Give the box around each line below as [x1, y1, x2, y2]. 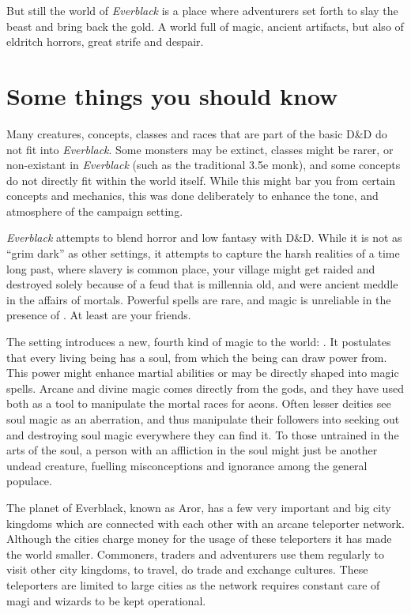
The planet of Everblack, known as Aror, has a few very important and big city [6, 499, 391, 515]
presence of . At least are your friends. [6, 307, 191, 323]
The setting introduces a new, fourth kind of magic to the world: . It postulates [6, 333, 391, 350]
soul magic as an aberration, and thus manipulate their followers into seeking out [6, 411, 400, 427]
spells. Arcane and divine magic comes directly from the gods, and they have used [6, 379, 404, 396]
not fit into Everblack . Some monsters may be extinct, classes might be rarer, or [6, 141, 394, 157]
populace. [6, 473, 52, 489]
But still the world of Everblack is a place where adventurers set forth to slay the [6, 2, 398, 18]
